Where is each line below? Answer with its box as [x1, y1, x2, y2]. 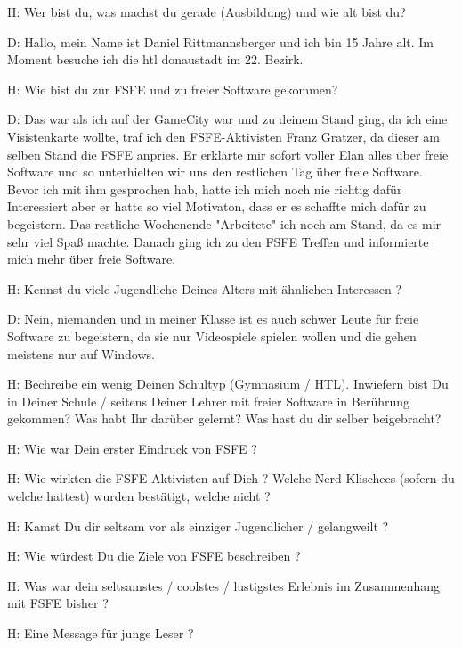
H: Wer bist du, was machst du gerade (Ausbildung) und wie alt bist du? [7, 3, 406, 21]
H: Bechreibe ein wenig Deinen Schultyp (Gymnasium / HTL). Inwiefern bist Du [7, 374, 449, 393]
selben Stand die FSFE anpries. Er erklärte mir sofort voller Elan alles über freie [7, 144, 449, 163]
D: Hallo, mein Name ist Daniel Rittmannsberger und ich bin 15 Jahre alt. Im [7, 32, 434, 51]
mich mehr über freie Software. [7, 250, 176, 268]
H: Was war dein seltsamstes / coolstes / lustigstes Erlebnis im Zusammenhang [7, 576, 441, 595]
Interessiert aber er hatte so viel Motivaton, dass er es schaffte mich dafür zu [7, 197, 426, 216]
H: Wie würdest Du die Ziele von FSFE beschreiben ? [7, 546, 301, 565]
